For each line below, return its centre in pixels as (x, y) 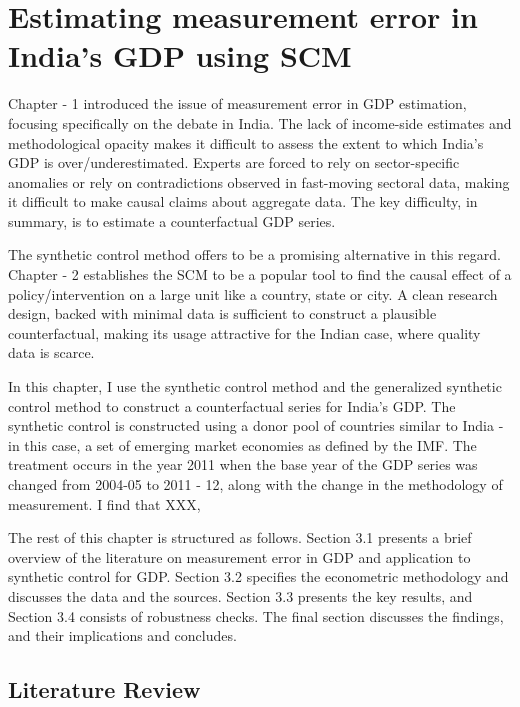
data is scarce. (51, 352)
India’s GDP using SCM (180, 55)
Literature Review (104, 689)
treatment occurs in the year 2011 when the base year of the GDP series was (243, 464)
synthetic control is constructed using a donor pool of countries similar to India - (256, 425)
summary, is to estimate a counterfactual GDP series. (172, 220)
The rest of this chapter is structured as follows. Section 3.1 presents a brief (240, 537)
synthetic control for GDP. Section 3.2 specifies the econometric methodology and (258, 576)
